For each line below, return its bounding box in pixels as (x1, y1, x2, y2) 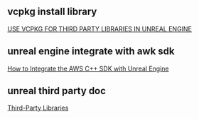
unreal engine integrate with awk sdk (7, 46, 176, 58)
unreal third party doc (7, 85, 107, 97)
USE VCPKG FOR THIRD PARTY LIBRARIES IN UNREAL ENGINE (7, 24, 192, 33)
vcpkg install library (7, 6, 97, 18)
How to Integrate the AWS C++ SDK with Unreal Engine (7, 64, 169, 73)
